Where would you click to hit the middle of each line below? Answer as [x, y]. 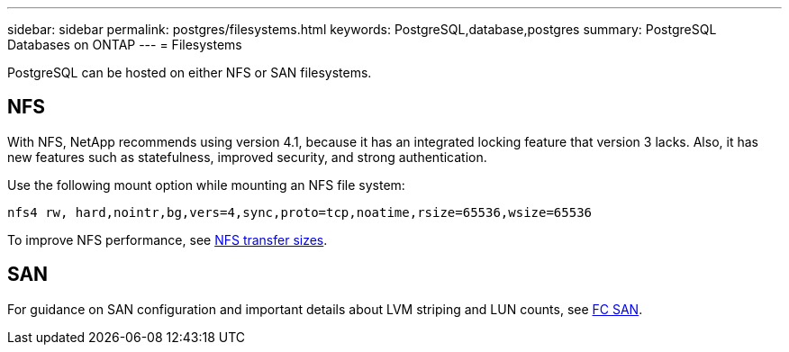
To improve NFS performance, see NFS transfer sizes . [168, 239]
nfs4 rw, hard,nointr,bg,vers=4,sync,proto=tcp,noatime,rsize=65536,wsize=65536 [300, 212]
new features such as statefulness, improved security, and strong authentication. [247, 157]
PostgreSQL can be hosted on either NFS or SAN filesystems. [190, 72]
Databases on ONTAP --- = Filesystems [125, 45]
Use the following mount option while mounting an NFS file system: [206, 185]
